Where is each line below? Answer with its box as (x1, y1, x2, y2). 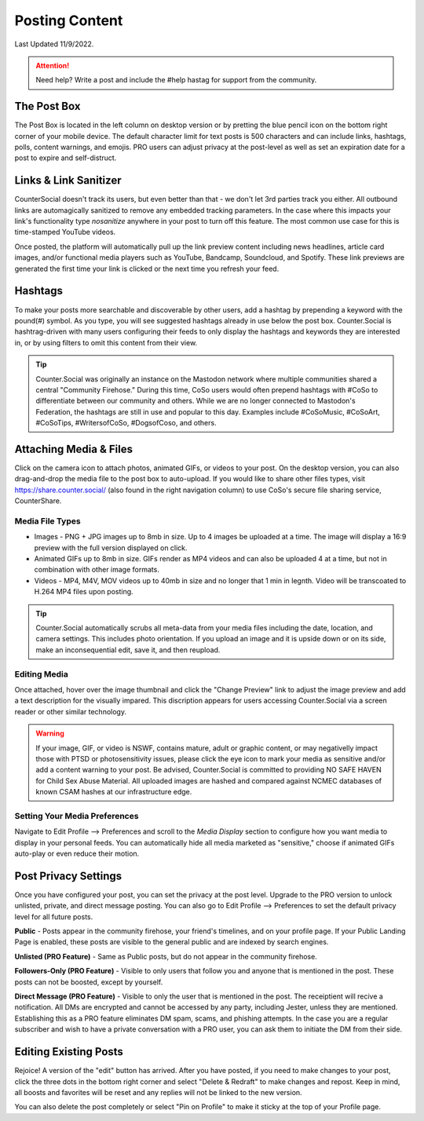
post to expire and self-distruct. (14, 153, 117, 162)
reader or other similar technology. (14, 707, 127, 716)
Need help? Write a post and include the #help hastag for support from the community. (35, 75, 317, 85)
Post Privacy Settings (14, 869, 122, 882)
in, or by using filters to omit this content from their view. (14, 338, 198, 347)
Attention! (35, 60, 70, 70)
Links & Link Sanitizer (14, 173, 122, 188)
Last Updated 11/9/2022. (14, 39, 94, 49)
